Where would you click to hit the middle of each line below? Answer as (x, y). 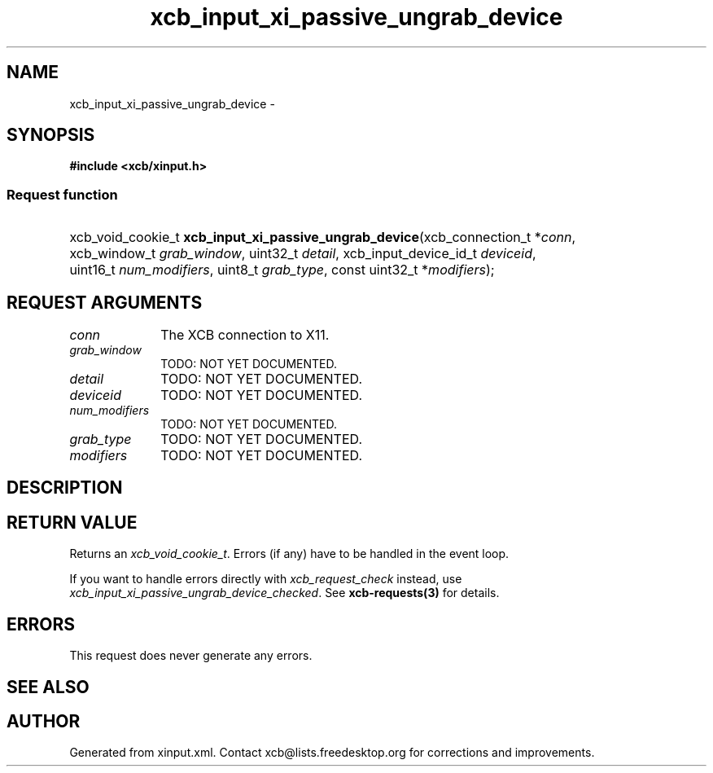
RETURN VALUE (72, 522)
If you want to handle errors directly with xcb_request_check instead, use (266, 579)
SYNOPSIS (51, 135)
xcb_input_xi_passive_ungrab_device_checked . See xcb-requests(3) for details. (284, 593)
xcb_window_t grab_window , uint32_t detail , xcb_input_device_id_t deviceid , (303, 254)
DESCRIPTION (65, 488)
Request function (62, 194)
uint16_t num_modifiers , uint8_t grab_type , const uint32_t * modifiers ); (282, 270)
